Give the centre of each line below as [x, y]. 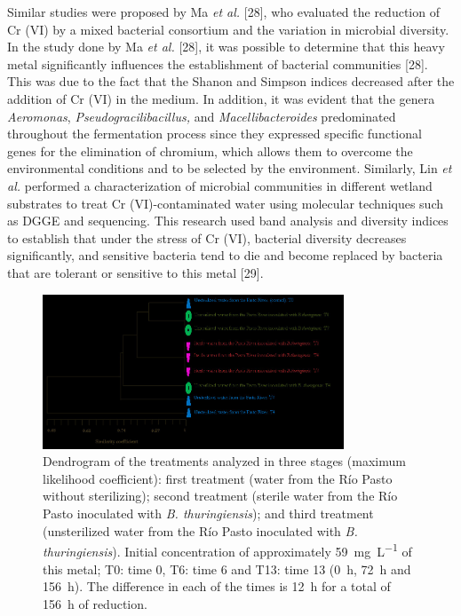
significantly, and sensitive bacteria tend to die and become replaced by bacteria [225, 255]
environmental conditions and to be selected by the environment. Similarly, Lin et [230, 168]
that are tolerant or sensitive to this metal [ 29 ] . [135, 272]
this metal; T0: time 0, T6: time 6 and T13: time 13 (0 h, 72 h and [227, 569]
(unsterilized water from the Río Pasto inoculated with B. [200, 530]
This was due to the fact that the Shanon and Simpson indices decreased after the [231, 81]
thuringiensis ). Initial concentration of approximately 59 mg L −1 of [227, 550]
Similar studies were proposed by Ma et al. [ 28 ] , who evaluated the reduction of [223, 12]
